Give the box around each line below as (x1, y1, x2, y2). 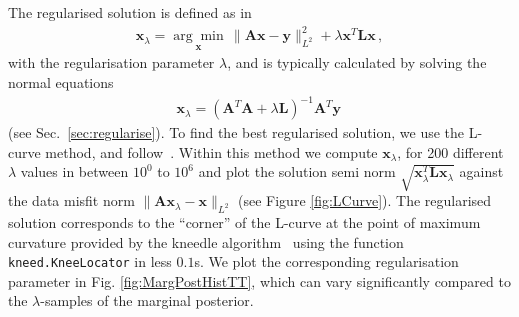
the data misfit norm (8, 190, 135, 211)
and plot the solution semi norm (198, 161, 396, 182)
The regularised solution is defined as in (8, 2, 252, 22)
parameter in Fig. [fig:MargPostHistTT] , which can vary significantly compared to (8, 270, 511, 291)
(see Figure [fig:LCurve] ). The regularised (238, 190, 492, 211)
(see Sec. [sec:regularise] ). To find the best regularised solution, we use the (8, 122, 465, 143)
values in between (20, 161, 129, 182)
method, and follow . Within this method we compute (45, 141, 378, 162)
